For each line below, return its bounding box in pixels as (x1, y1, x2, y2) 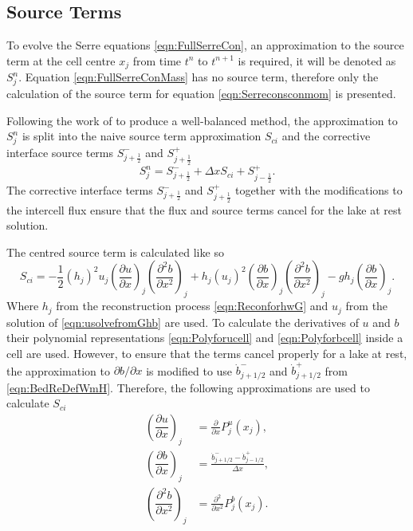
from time (132, 52, 182, 69)
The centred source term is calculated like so (6, 243, 224, 260)
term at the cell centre (6, 52, 116, 69)
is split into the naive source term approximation (22, 128, 262, 144)
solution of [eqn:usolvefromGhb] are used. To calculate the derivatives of (6, 313, 359, 330)
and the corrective (281, 128, 371, 144)
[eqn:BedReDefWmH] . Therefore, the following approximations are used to (6, 379, 370, 395)
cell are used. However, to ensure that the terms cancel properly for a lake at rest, (6, 344, 407, 361)
